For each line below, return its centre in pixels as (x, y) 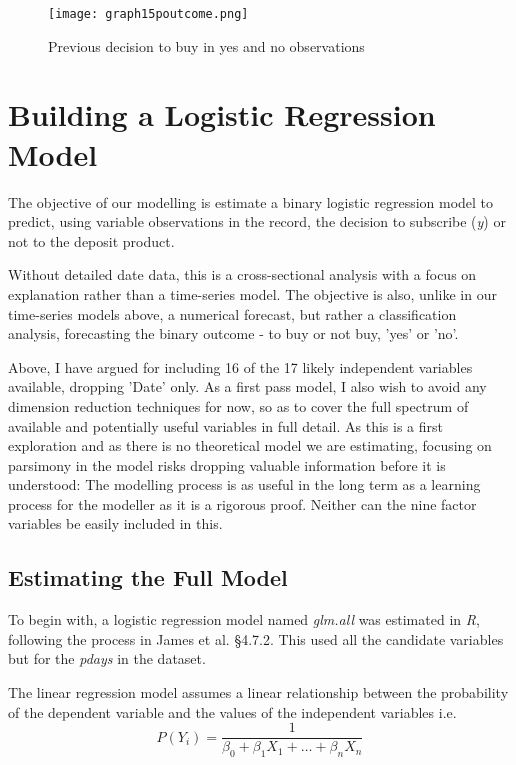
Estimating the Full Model (148, 577)
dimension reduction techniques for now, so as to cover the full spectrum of (238, 405)
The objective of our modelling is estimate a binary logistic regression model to (251, 201)
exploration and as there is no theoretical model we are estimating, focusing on (250, 445)
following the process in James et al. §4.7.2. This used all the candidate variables (256, 638)
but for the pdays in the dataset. (107, 658)
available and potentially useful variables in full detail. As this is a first (225, 425)
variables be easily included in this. (115, 523)
